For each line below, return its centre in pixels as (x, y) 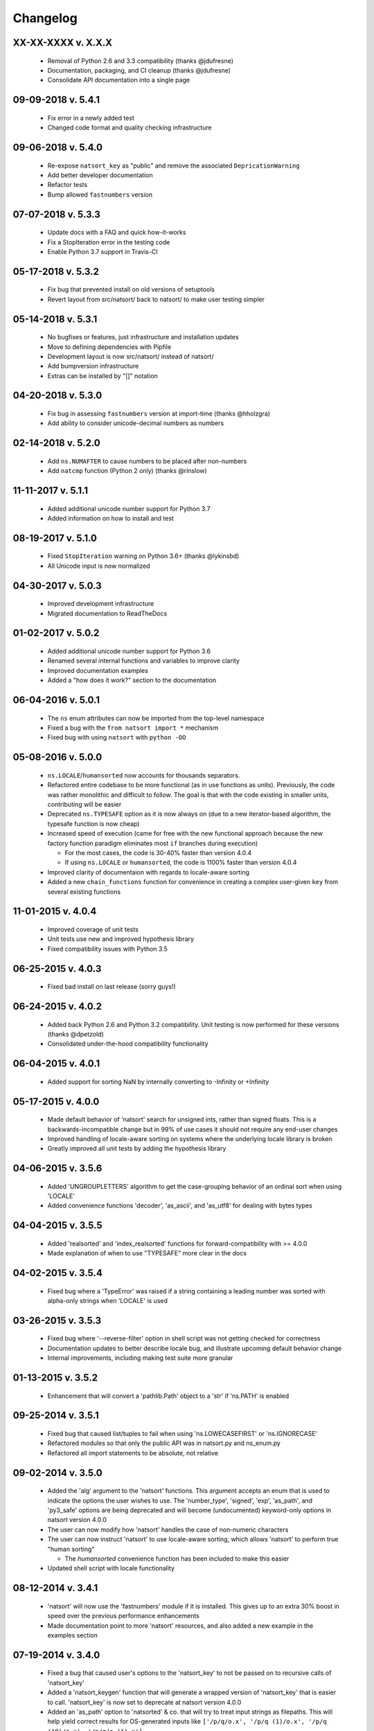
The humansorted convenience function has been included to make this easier (177, 1559)
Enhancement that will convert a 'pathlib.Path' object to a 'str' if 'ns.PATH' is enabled (168, 1396)
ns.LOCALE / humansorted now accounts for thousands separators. (144, 775)
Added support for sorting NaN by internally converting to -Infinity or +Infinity (158, 1082)
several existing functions (84, 891)
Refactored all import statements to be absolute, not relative (133, 1453)
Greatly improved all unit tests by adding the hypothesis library (137, 1149)
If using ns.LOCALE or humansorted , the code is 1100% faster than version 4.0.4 (181, 863)
